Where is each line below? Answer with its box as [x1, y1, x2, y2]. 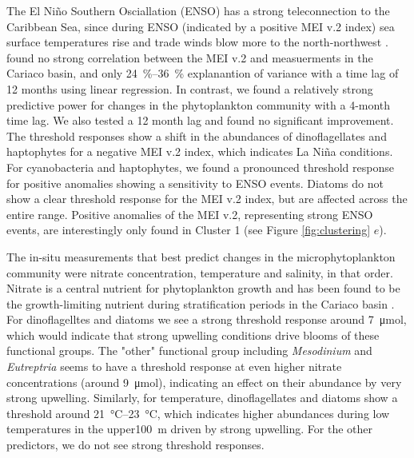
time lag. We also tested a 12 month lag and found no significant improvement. [6, 112, 394, 129]
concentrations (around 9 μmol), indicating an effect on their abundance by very [6, 373, 402, 390]
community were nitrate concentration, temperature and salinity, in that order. [6, 264, 393, 281]
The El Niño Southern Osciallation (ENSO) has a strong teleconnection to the [6, 2, 390, 18]
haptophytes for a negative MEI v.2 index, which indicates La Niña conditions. [6, 143, 393, 160]
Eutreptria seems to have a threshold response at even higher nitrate [6, 358, 342, 375]
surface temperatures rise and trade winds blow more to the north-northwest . [6, 34, 388, 50]
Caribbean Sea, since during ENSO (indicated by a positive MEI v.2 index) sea [6, 18, 395, 34]
